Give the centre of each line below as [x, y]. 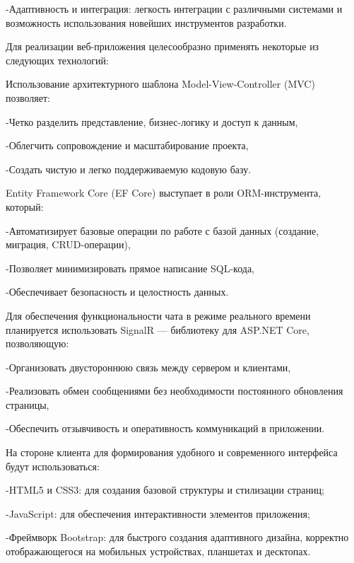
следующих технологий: [57, 60]
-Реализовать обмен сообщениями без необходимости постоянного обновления [175, 391]
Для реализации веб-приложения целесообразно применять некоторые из [163, 46]
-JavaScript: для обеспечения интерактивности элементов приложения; [158, 513]
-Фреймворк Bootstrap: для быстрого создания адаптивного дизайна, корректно [177, 537]
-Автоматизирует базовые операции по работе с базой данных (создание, [163, 230]
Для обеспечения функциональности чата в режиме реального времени [158, 315]
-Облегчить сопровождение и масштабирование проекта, [127, 145]
